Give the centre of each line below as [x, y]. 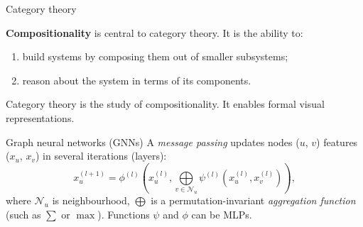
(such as [23, 214]
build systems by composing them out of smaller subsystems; [155, 56]
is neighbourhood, [91, 200]
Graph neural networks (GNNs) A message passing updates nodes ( [153, 142]
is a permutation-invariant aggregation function [253, 200]
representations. [40, 117]
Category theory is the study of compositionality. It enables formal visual [165, 104]
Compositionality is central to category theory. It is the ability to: [155, 32]
